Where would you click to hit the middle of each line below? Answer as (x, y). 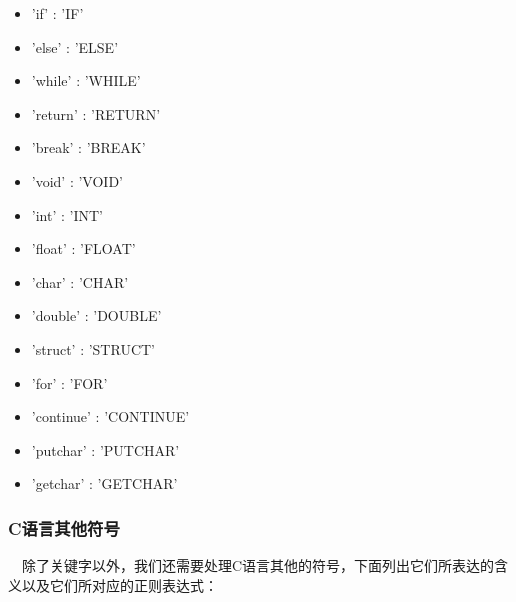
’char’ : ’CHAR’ (80, 281)
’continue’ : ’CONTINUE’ (110, 416)
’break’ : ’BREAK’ (88, 147)
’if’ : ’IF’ (57, 13)
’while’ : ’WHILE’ (86, 80)
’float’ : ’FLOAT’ (83, 248)
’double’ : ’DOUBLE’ (96, 315)
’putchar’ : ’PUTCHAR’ (105, 449)
